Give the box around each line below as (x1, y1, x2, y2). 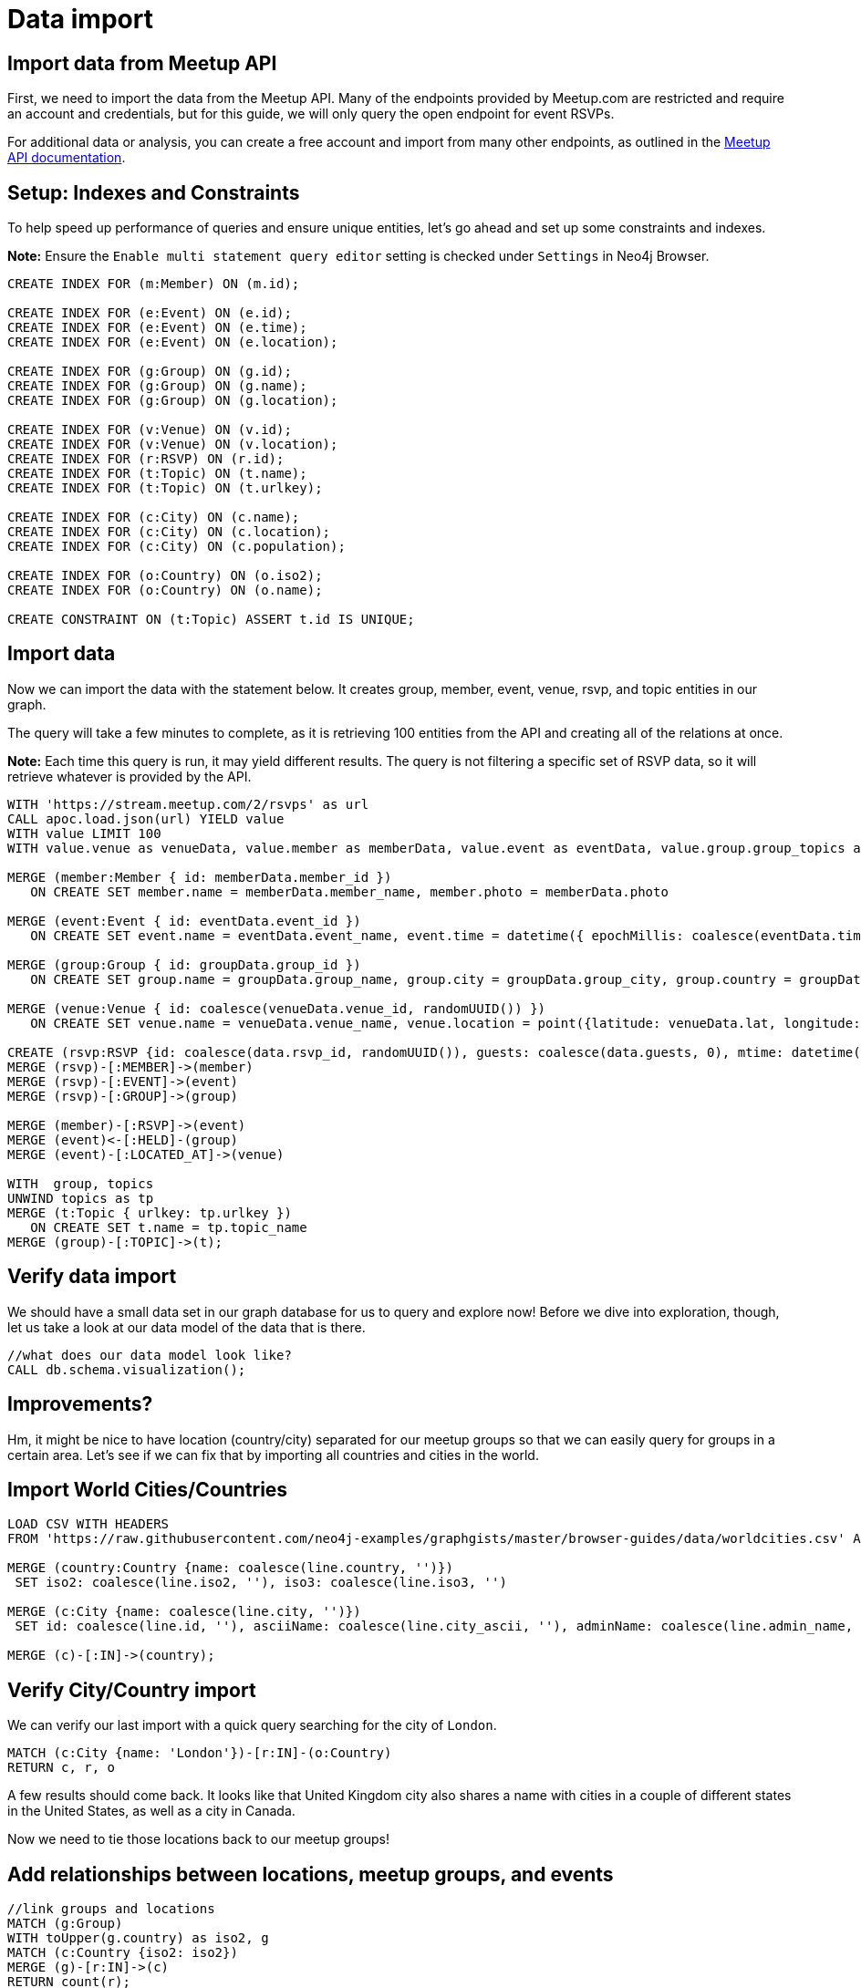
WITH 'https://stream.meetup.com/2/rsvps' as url (7, 796, 369, 812)
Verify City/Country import (7, 1678, 256, 1702)
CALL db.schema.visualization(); (7, 1362, 246, 1377)
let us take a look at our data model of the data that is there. (7, 1319, 366, 1335)
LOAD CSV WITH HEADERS (7, 1517, 170, 1532)
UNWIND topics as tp (7, 1190, 154, 1206)
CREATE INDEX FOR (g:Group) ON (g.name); (7, 378, 307, 394)
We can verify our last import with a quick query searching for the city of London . (7, 1717, 497, 1734)
